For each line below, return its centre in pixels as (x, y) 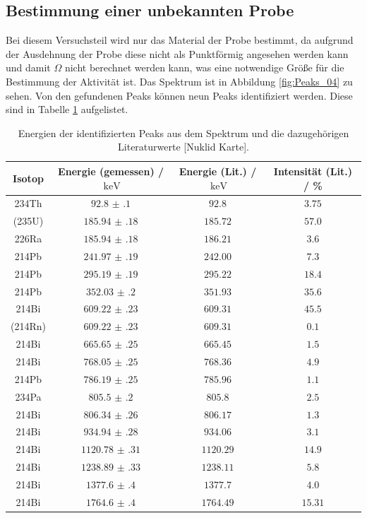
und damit (28, 67)
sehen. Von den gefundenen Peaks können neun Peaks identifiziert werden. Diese (179, 95)
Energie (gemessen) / (111, 171)
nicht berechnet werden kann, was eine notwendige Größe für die (204, 67)
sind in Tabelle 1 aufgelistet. (67, 109)
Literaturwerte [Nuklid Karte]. (183, 147)
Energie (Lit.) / (218, 171)
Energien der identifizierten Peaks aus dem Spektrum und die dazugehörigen (183, 133)
